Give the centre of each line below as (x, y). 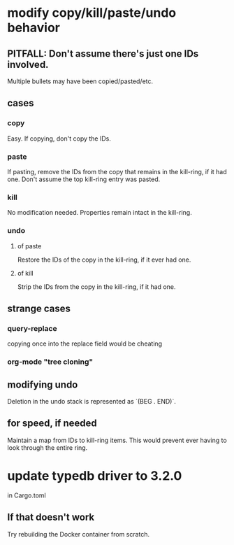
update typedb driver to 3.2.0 (95, 476)
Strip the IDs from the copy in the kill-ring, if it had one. (96, 286)
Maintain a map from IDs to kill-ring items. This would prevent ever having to (117, 440)
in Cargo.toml (27, 495)
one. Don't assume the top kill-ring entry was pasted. (84, 179)
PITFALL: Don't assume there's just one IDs (103, 54)
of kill (25, 273)
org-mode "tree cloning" (50, 362)
